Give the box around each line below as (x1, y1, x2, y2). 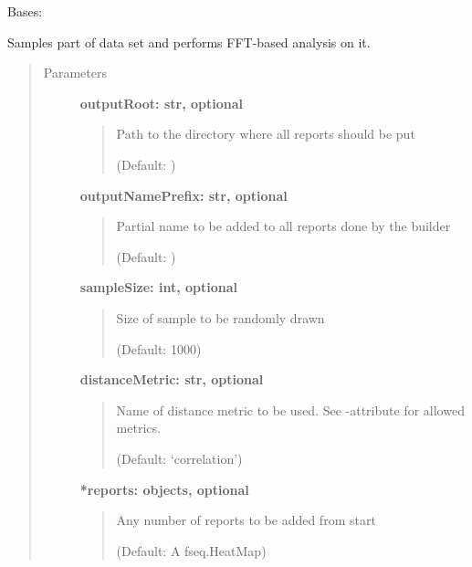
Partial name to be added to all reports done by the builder (116, 216, 451, 236)
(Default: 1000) (116, 339, 202, 358)
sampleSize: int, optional (79, 278, 238, 297)
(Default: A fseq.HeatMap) (116, 541, 267, 560)
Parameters (43, 63, 107, 82)
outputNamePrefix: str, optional (79, 185, 288, 205)
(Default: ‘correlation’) (116, 448, 243, 467)
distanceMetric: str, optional (79, 370, 264, 389)
